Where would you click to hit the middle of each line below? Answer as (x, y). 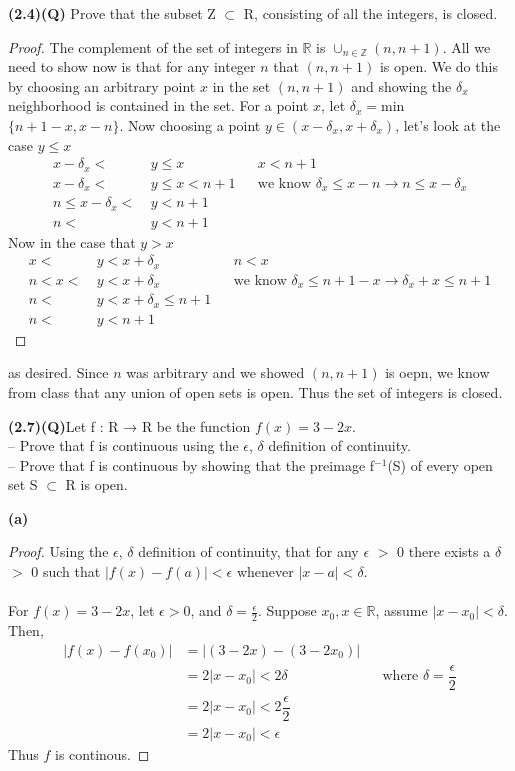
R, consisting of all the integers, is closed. (370, 13)
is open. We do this (438, 66)
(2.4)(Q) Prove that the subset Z (112, 13)
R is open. (96, 484)
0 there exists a (444, 551)
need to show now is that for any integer (132, 66)
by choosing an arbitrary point (102, 85)
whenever (265, 571)
